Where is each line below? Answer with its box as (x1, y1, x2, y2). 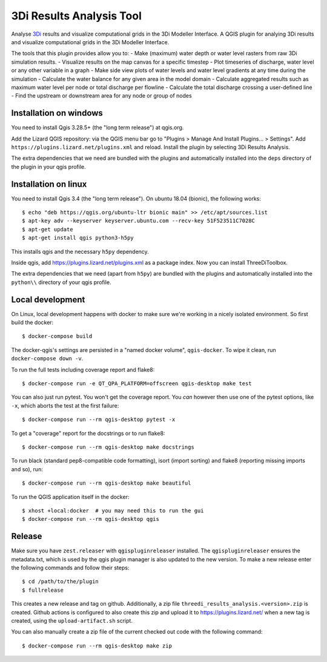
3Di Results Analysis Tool (11, 9, 142, 22)
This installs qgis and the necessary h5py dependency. (11, 248, 150, 255)
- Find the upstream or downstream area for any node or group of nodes (11, 92, 192, 99)
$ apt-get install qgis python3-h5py (22, 234, 134, 242)
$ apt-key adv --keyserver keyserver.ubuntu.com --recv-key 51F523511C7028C (22, 217, 256, 224)
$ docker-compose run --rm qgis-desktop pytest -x (22, 416, 176, 423)
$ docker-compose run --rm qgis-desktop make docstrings (22, 443, 195, 451)
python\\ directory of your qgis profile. (11, 279, 111, 286)
